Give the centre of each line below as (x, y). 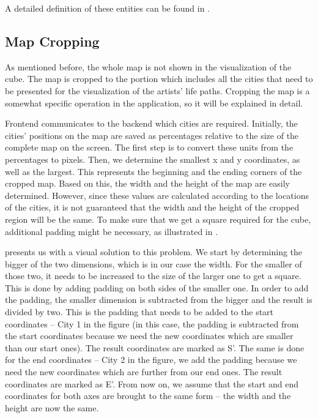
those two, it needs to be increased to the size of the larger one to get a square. (153, 276)
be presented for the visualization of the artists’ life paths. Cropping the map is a (157, 90)
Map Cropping (52, 41)
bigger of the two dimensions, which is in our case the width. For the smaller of (153, 263)
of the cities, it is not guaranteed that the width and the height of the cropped (152, 207)
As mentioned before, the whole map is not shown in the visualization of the (148, 66)
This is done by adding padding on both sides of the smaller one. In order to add (157, 287)
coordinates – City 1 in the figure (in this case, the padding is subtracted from (152, 323)
